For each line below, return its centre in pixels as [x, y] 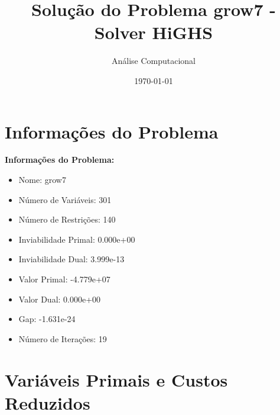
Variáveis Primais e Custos [116, 379]
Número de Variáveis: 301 [65, 199]
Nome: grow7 [42, 180]
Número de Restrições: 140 [67, 219]
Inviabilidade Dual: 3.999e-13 [71, 259]
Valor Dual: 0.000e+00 [60, 299]
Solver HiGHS [154, 32]
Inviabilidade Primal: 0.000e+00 [77, 239]
